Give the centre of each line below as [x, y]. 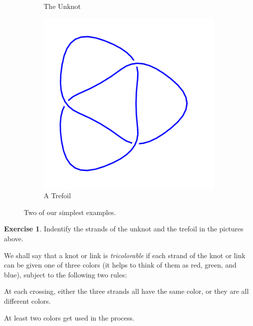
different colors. [28, 300]
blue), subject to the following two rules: [65, 274]
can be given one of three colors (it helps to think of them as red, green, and [120, 265]
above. [14, 238]
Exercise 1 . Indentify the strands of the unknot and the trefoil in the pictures [124, 229]
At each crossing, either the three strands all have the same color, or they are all [126, 291]
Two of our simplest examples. [70, 212]
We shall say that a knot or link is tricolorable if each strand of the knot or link [125, 255]
